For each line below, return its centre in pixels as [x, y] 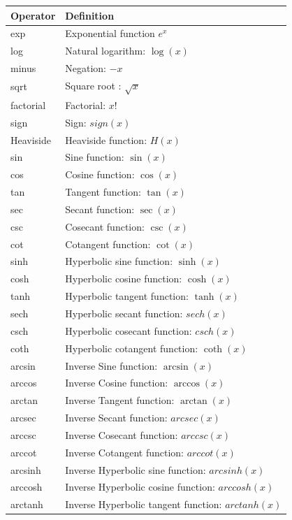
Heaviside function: [106, 139]
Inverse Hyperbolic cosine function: [140, 487]
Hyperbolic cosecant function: [129, 330]
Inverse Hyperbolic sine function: [136, 469]
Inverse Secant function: [116, 418]
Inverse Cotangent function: [124, 452]
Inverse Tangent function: [120, 400]
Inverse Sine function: [111, 365]
